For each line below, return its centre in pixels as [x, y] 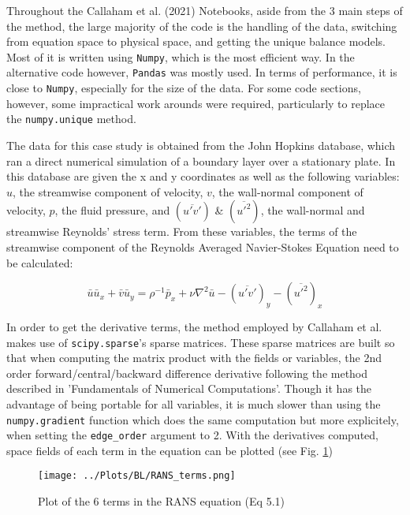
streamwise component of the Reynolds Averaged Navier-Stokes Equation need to [203, 246]
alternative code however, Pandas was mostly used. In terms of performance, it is [202, 72]
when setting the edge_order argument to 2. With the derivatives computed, [192, 435]
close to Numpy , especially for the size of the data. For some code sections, [184, 88]
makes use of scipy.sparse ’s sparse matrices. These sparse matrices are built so [201, 342]
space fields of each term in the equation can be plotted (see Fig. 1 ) [170, 450]
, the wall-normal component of [287, 191]
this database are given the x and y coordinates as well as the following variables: [203, 176]
